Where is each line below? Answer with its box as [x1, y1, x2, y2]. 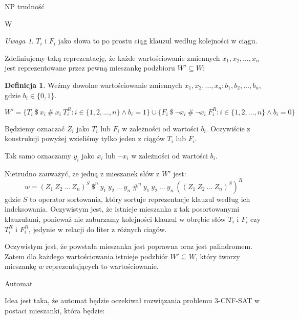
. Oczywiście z [206, 123, 250, 133]
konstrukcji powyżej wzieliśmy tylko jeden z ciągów [5, 133, 165, 144]
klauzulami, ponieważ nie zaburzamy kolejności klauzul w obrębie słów [5, 213, 226, 224]
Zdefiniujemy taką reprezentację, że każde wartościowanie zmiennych [5, 52, 220, 63]
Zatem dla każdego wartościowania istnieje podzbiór [5, 250, 168, 261]
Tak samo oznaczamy [5, 150, 71, 161]
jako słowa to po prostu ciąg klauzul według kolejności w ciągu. [58, 35, 258, 46]
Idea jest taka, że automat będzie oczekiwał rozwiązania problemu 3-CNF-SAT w [5, 295, 260, 306]
